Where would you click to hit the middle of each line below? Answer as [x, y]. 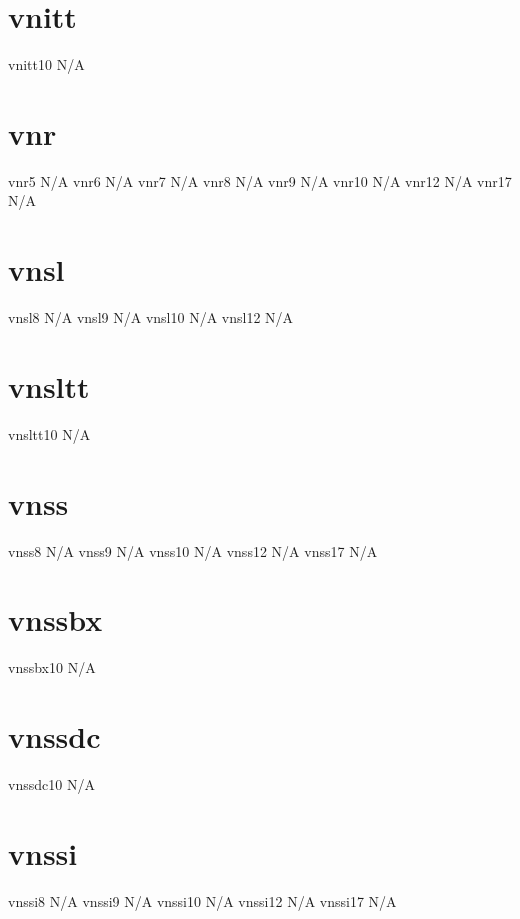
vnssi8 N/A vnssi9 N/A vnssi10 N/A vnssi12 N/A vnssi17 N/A [202, 900]
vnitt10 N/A [46, 64]
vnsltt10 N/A [49, 433]
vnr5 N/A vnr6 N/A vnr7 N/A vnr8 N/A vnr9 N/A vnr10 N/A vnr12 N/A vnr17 [260, 180]
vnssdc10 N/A [51, 784]
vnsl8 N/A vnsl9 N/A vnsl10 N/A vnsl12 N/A [151, 317]
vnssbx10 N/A [52, 667]
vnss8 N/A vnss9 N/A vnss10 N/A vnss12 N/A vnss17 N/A [193, 550]
